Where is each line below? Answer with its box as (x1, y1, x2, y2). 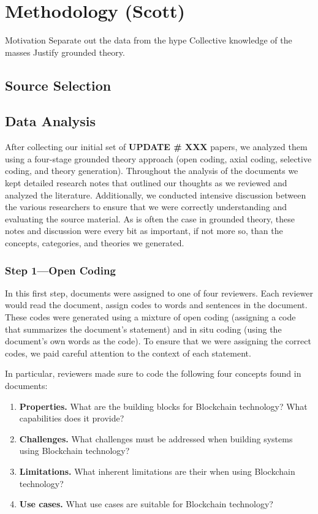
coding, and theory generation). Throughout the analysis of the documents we (5, 164, 298, 177)
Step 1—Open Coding (5, 262, 116, 278)
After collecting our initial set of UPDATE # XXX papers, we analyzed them (5, 140, 308, 153)
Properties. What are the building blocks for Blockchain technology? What (19, 399, 308, 412)
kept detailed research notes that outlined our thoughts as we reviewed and (5, 176, 287, 189)
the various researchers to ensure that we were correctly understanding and (5, 200, 287, 213)
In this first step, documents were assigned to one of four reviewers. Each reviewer (5, 286, 314, 299)
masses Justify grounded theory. (5, 45, 125, 58)
